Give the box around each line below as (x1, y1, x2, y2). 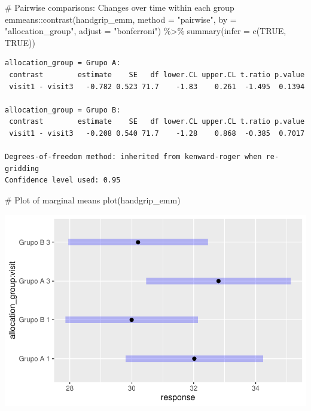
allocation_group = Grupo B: (5, 105, 121, 114)
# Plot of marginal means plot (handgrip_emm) (5, 193, 181, 206)
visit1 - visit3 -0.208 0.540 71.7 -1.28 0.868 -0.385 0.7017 (9, 129, 305, 138)
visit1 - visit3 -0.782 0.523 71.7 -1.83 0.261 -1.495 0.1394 (9, 82, 305, 91)
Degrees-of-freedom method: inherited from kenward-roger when (5, 153, 262, 162)
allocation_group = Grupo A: (5, 59, 121, 68)
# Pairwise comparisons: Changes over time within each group (5, 1, 234, 13)
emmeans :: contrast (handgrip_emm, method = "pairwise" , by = (5, 13, 237, 25)
